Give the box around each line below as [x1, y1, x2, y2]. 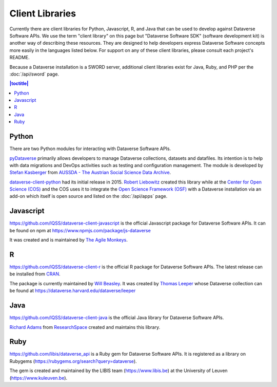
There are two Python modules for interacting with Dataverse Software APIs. [9, 145, 171, 152]
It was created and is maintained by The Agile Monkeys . [9, 237, 128, 243]
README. [9, 54, 30, 61]
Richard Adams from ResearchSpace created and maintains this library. [9, 324, 161, 330]
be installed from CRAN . [9, 271, 61, 277]
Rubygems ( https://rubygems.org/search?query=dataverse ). [9, 358, 137, 364]
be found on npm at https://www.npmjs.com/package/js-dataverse [9, 227, 151, 233]
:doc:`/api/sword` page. [9, 71, 59, 77]
